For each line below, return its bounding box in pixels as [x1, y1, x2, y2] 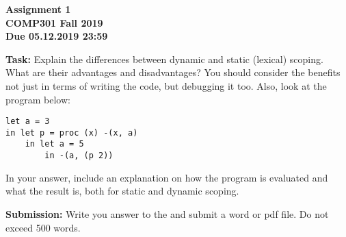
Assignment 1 [5, 2, 71, 16]
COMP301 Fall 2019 [5, 15, 103, 29]
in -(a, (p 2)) [44, 151, 114, 161]
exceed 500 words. [5, 220, 81, 234]
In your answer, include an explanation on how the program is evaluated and [5, 170, 328, 184]
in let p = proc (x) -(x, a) [5, 127, 138, 138]
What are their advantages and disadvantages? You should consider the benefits [5, 65, 341, 79]
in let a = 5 [25, 139, 84, 149]
